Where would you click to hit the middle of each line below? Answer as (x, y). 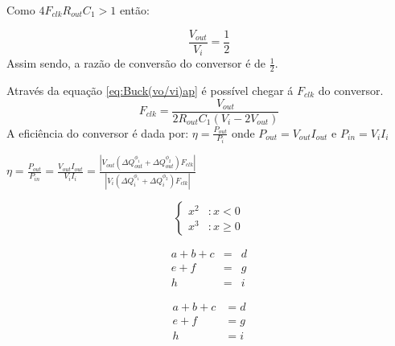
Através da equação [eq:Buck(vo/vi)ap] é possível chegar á (150, 90)
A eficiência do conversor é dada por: (98, 132)
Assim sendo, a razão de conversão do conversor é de (136, 63)
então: (134, 10)
